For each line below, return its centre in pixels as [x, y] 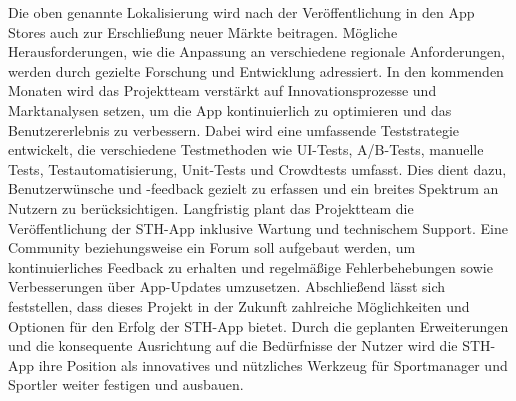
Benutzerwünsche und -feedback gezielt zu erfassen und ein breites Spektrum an [253, 188]
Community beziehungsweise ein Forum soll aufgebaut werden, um [212, 247]
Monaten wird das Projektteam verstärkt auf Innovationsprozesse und [222, 90]
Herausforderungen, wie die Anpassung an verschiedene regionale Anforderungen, [256, 51]
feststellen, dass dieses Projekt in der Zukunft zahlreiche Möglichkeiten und [239, 305]
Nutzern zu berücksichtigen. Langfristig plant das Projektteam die [211, 207]
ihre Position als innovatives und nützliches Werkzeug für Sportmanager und [273, 364]
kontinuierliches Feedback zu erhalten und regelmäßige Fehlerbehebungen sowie [250, 266]
